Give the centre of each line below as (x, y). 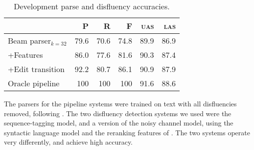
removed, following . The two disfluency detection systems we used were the (118, 113)
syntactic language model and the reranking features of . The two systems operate (127, 132)
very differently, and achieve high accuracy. (69, 142)
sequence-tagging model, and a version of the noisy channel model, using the (119, 123)
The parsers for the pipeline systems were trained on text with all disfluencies (120, 103)
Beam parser (29, 40)
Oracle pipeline (34, 83)
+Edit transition (36, 69)
